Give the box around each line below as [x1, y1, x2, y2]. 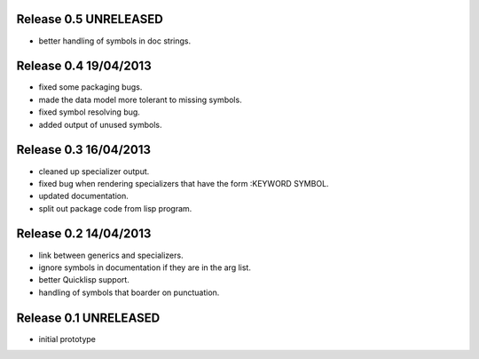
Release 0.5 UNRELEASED [16, 12, 163, 27]
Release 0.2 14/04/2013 [16, 227, 152, 242]
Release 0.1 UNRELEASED [16, 310, 161, 325]
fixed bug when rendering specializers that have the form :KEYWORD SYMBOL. [38, 178, 329, 188]
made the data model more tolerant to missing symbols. [38, 94, 243, 105]
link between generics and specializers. [38, 250, 184, 260]
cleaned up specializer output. [38, 165, 150, 177]
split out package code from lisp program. [38, 203, 192, 213]
